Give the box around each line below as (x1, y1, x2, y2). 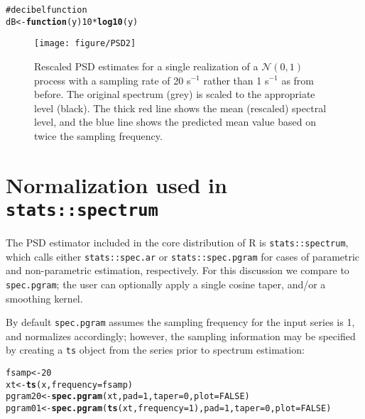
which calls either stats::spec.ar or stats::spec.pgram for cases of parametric (6, 249, 360, 263)
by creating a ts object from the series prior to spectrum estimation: (6, 342, 305, 357)
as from (281, 72, 314, 87)
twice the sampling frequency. (34, 128, 163, 143)
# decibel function (6, 5, 87, 15)
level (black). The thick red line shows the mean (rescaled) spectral (34, 100, 327, 115)
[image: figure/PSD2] (34, 38, 136, 49)
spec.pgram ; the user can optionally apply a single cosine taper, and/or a (6, 276, 326, 291)
